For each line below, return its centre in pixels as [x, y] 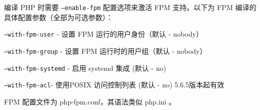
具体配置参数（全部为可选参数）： [58, 17]
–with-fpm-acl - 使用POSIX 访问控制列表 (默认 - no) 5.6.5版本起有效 [114, 85]
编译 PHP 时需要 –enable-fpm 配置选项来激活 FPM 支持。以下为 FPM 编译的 [130, 7]
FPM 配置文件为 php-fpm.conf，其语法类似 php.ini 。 [90, 101]
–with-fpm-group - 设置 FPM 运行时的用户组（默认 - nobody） [105, 50]
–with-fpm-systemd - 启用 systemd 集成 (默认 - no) [85, 68]
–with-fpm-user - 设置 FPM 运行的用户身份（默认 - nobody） [104, 34]
